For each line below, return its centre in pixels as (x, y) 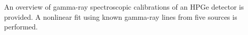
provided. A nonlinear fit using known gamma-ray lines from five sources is (121, 16)
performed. (21, 27)
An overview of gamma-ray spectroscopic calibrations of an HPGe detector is (124, 7)
